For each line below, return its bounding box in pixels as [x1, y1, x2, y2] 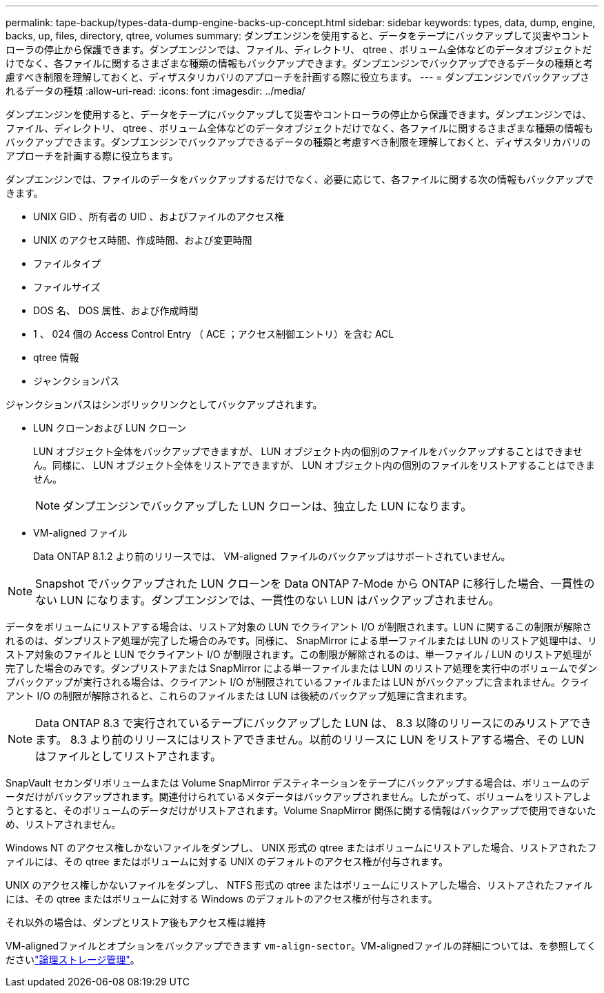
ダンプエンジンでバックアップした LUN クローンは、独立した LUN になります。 [63, 499, 472, 513]
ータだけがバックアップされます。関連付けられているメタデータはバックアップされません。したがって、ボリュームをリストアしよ [6, 791, 592, 802]
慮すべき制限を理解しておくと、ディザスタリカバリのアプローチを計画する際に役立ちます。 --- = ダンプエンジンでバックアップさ [6, 71, 590, 83]
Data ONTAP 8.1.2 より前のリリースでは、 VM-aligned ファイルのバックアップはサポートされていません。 [33, 550, 511, 562]
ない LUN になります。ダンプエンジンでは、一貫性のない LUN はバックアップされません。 [35, 593, 500, 607]
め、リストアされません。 [6, 818, 121, 830]
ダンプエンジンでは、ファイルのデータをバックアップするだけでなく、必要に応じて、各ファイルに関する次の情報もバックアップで [6, 173, 594, 185]
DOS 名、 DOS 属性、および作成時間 [33, 305, 199, 316]
